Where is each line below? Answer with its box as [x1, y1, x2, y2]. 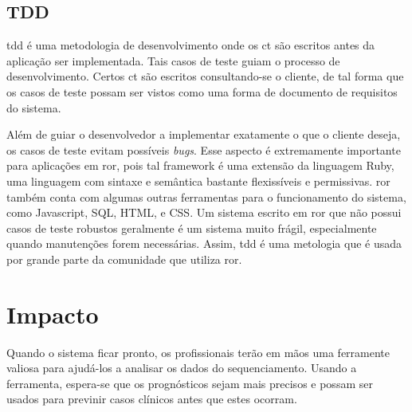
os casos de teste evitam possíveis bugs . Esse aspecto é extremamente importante [6, 141, 401, 158]
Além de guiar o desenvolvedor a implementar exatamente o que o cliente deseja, [6, 126, 401, 143]
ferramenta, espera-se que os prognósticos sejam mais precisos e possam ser [6, 375, 373, 391]
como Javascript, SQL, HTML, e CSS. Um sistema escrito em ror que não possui [6, 204, 402, 221]
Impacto [6, 297, 99, 330]
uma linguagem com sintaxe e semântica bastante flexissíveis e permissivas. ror [6, 172, 390, 189]
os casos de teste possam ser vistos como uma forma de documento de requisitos [6, 83, 398, 100]
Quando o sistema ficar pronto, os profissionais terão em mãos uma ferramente [6, 343, 390, 360]
